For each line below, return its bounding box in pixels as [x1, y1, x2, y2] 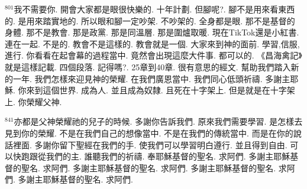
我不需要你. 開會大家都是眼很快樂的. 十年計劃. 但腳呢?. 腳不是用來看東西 [14, 3, 295, 15]
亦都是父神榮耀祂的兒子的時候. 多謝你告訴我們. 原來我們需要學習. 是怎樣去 [14, 115, 303, 128]
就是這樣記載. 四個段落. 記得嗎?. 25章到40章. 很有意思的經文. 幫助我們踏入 [5, 60, 291, 73]
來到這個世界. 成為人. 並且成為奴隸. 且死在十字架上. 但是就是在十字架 [26, 84, 295, 96]
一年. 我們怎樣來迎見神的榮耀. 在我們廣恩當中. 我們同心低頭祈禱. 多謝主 [12, 72, 290, 84]
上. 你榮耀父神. [5, 95, 62, 107]
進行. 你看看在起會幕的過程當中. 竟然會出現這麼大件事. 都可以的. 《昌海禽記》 [5, 49, 302, 61]
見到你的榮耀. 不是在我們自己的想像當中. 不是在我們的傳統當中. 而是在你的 [5, 126, 293, 139]
